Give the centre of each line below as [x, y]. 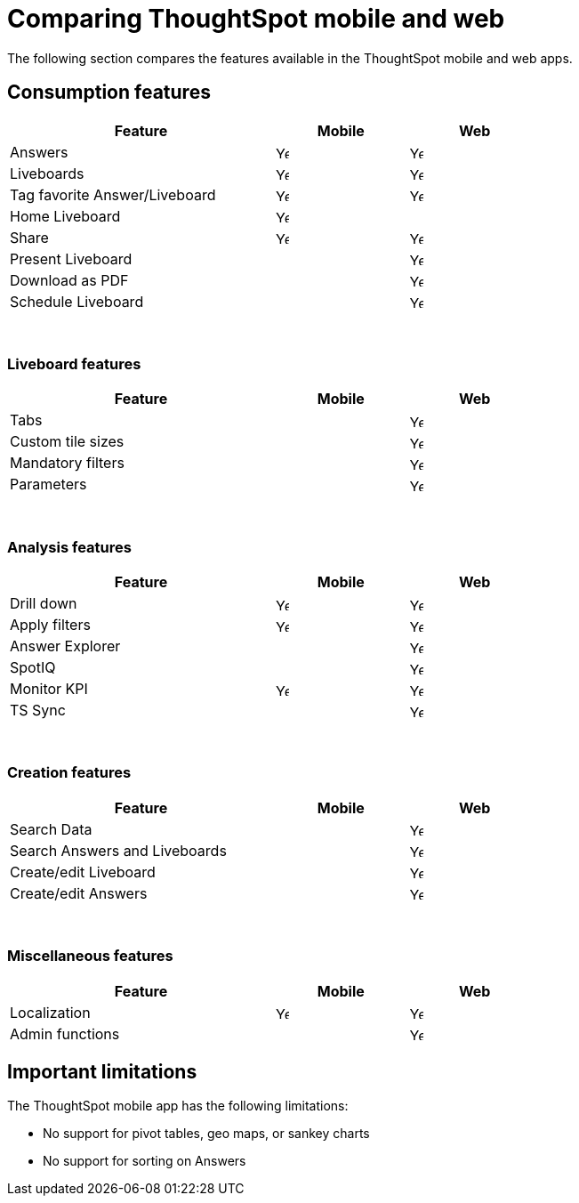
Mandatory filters [67, 463]
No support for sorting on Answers [145, 1161]
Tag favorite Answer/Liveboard [113, 194]
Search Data [51, 829]
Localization [50, 1012]
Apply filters [50, 625]
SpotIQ [33, 668]
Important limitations [102, 1072]
